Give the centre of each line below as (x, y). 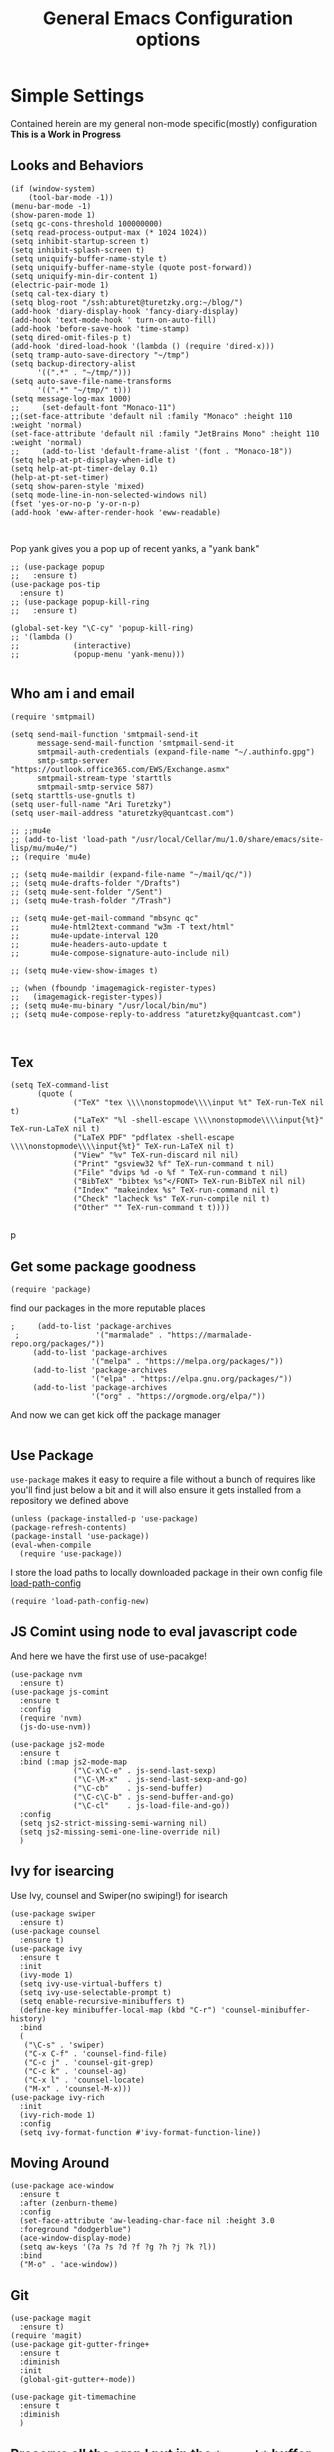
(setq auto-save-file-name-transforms (91, 381)
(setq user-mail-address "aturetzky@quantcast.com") (122, 813)
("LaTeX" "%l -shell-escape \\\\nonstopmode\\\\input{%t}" (199, 1120)
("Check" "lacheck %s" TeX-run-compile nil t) (172, 1199)
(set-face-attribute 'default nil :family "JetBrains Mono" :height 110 (165, 433)
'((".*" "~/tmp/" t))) (84, 390)
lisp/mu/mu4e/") (44, 848)
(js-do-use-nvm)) (55, 1727)
